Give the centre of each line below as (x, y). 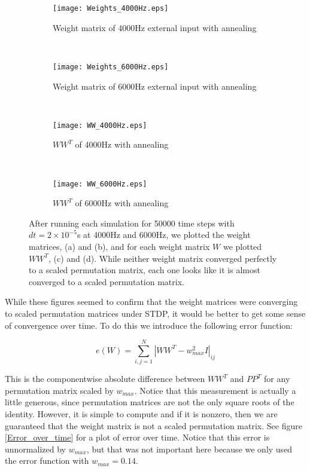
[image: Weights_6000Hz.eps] (111, 67)
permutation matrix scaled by (59, 390)
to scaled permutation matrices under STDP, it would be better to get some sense (155, 313)
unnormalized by (35, 449)
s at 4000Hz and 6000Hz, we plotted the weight (164, 235)
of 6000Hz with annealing (122, 203)
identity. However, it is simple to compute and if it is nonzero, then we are (141, 414)
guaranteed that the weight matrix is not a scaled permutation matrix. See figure (154, 425)
